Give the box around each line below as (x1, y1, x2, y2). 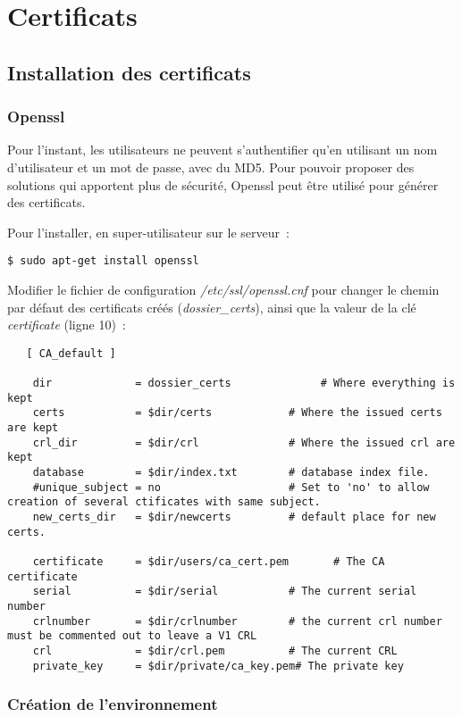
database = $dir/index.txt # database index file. (32, 466, 430, 479)
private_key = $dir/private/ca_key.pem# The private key (32, 659, 404, 672)
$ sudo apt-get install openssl (7, 254, 199, 268)
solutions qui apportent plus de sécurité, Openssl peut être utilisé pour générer (7, 175, 439, 194)
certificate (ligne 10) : (7, 315, 126, 334)
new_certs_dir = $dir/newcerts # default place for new (32, 511, 436, 523)
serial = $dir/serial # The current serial (32, 585, 417, 598)
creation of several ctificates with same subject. (7, 496, 321, 509)
